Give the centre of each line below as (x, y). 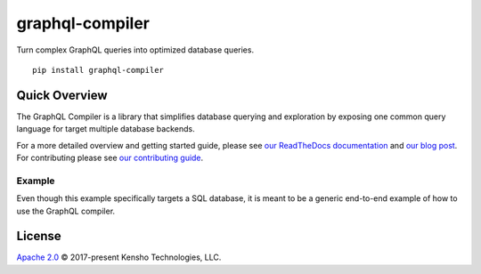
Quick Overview (62, 95)
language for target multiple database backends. (106, 129)
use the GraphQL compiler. (66, 211)
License (39, 236)
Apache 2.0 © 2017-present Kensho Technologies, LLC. (119, 257)
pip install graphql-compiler (98, 70)
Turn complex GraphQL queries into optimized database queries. (135, 50)
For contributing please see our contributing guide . (110, 158)
